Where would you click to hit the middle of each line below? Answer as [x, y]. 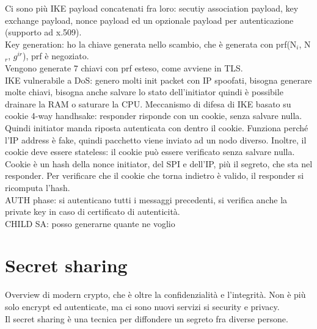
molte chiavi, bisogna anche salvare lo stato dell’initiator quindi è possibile [144, 92]
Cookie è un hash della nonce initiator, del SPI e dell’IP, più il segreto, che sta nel [159, 163]
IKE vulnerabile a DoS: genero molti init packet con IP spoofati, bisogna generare [158, 80]
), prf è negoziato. [56, 56]
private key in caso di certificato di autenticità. [93, 211]
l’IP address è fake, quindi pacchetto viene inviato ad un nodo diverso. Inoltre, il [156, 139]
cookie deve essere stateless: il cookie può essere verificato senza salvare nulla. [150, 152]
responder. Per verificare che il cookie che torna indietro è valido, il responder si [155, 175]
